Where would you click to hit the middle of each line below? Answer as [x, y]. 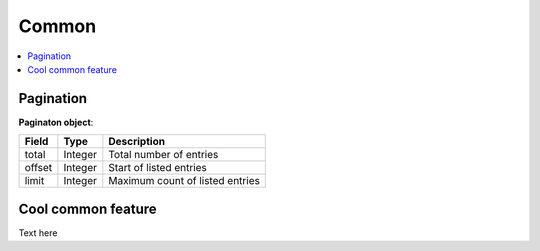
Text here [38, 232]
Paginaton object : [56, 122]
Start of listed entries [157, 168]
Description [136, 142]
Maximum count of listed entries [184, 181]
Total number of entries [163, 155]
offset [38, 168]
